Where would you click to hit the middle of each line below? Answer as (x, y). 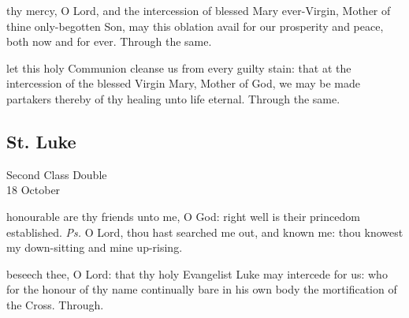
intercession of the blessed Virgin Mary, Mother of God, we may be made (183, 83)
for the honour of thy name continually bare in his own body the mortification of (202, 289)
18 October (33, 190)
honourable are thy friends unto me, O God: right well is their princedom (183, 216)
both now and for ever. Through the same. (109, 41)
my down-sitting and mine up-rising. (95, 247)
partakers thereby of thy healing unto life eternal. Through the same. (173, 98)
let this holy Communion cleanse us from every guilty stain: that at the (179, 67)
